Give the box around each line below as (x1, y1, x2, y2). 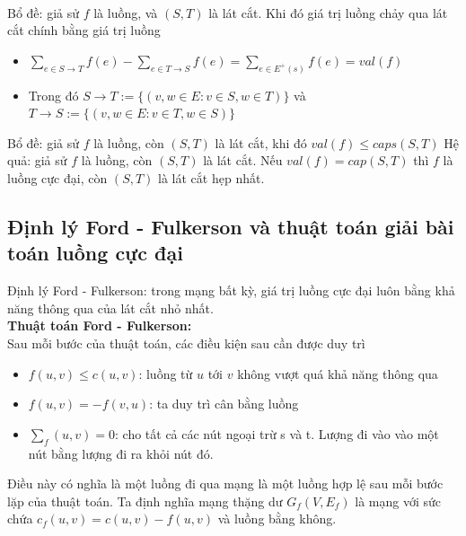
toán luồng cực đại (7, 239, 183, 267)
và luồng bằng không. (217, 509, 337, 528)
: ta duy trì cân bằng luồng (149, 394, 299, 413)
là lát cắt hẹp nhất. (158, 169, 265, 188)
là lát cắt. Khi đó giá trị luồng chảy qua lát (208, 3, 448, 22)
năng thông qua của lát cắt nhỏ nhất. (7, 298, 214, 317)
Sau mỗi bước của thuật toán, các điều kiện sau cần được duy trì (7, 333, 365, 352)
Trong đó (28, 85, 79, 104)
